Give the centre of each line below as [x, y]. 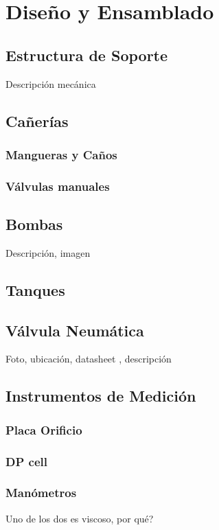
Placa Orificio [44, 429]
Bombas [34, 224]
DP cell [26, 461]
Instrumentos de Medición [101, 396]
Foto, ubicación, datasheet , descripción [89, 359]
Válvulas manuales [58, 186]
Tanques [35, 289]
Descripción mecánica [51, 83]
